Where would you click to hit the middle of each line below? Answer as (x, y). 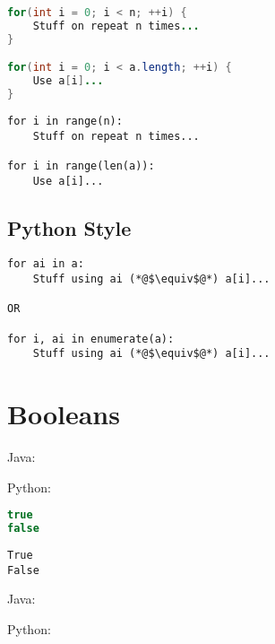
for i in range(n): (65, 121)
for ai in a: (46, 264)
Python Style (69, 227)
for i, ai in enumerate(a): (91, 339)
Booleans (64, 414)
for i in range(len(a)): (81, 165)
